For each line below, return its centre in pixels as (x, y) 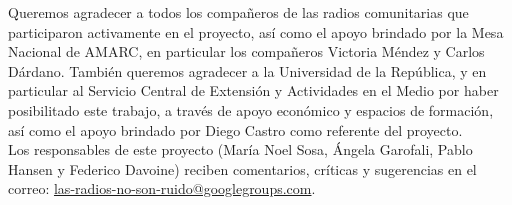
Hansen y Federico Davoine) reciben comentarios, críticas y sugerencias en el (242, 168)
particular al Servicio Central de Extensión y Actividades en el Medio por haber (253, 90)
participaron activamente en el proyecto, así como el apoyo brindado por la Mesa (256, 31)
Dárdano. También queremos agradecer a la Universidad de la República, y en (247, 70)
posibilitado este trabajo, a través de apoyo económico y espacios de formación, (251, 109)
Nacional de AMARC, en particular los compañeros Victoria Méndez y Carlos (246, 51)
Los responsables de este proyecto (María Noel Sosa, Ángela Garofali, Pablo (240, 149)
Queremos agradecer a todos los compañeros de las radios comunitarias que (238, 12)
